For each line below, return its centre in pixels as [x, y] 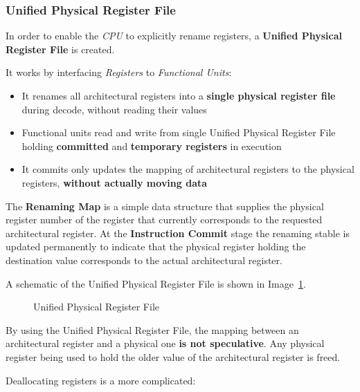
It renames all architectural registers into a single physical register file [179, 95]
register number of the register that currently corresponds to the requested [164, 220]
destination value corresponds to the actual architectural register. [144, 260]
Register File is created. [60, 49]
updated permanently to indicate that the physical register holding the [156, 246]
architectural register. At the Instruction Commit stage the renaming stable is [178, 233]
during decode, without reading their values [114, 109]
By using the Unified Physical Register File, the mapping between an [152, 329]
